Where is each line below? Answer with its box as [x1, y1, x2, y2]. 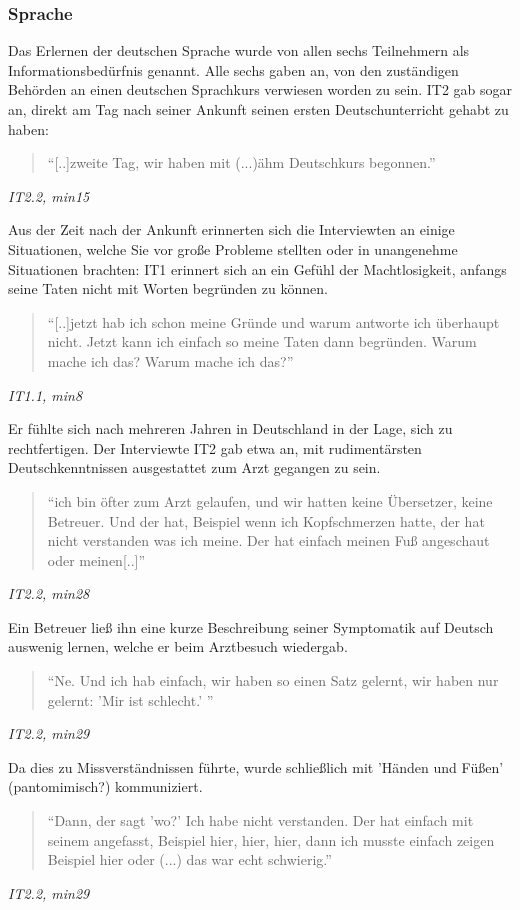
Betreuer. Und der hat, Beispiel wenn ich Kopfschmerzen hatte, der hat [47, 510, 485, 531]
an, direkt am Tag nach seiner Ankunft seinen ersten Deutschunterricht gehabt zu [8, 99, 509, 119]
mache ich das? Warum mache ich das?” [47, 350, 294, 371]
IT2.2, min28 [8, 583, 90, 604]
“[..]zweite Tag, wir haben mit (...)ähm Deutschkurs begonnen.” [47, 152, 436, 173]
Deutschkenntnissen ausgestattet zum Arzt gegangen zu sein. [8, 457, 381, 478]
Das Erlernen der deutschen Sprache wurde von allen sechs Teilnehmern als [8, 40, 470, 61]
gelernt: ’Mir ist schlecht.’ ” [47, 689, 214, 710]
